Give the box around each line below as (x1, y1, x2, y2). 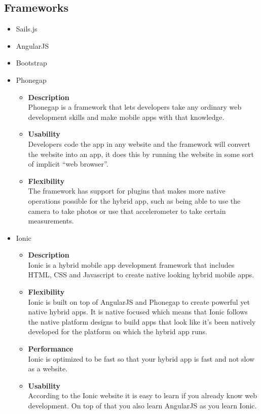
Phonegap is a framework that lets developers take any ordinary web (28, 102, 242, 112)
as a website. (28, 363, 68, 374)
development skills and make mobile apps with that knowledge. (28, 111, 225, 122)
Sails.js (16, 23, 38, 34)
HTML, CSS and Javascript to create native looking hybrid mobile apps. (28, 269, 254, 280)
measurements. (28, 215, 74, 226)
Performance (28, 343, 73, 354)
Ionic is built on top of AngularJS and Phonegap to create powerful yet (28, 296, 250, 307)
